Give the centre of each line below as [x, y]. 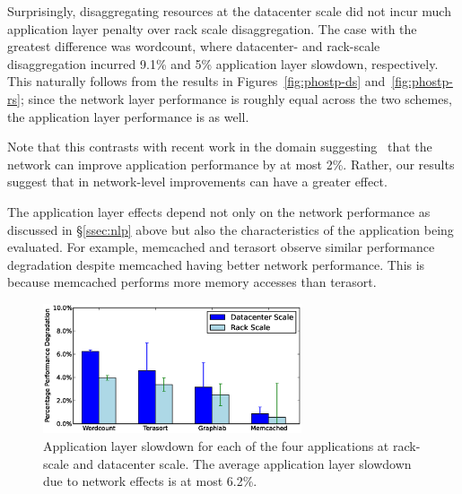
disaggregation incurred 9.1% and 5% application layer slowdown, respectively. [223, 63]
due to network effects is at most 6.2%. [150, 481]
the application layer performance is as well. [128, 116]
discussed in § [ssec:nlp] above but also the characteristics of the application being [231, 229]
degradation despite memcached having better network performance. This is [216, 264]
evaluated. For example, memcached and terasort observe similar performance [221, 247]
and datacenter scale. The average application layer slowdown [242, 463]
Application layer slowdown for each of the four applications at [216, 446]
